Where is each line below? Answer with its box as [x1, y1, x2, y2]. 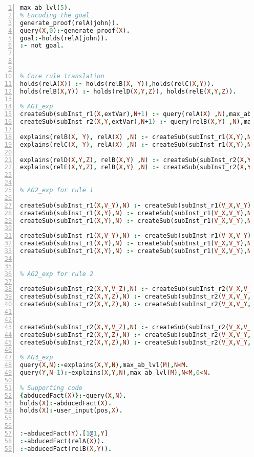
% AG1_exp [20, 103, 53, 110]
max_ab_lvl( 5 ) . [20, 4, 72, 11]
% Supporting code [20, 384, 82, 392]
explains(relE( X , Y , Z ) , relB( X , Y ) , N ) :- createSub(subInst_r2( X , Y [20, 164, 251, 171]
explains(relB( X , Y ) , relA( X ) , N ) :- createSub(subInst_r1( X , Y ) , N [20, 133, 251, 141]
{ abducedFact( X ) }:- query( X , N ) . [20, 392, 126, 399]
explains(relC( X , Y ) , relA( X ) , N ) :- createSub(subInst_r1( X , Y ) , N [20, 141, 251, 148]
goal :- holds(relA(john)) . [20, 34, 108, 42]
